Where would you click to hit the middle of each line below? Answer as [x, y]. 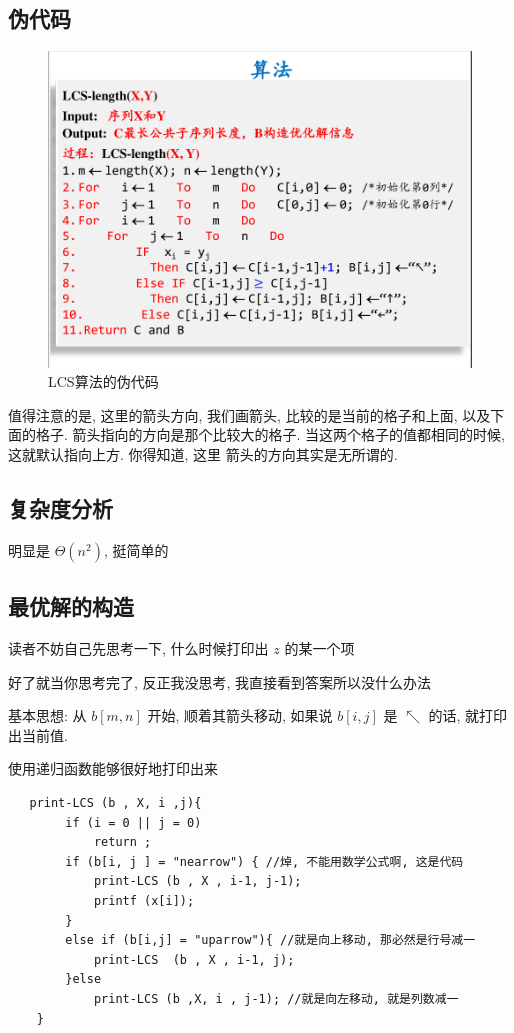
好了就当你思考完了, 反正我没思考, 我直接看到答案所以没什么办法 [220, 681]
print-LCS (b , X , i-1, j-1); [197, 881]
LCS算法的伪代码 [103, 381]
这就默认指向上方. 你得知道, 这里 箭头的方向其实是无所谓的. [203, 454]
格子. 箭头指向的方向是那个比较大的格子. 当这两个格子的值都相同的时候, [270, 434]
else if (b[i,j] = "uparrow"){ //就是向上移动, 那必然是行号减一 [270, 940]
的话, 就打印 [468, 715]
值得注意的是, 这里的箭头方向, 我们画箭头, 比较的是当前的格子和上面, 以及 [249, 414]
